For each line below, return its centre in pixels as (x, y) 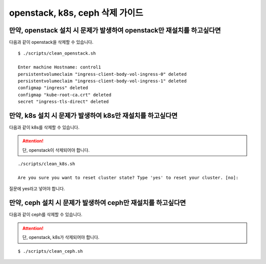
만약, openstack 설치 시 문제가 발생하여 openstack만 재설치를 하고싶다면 (115, 30)
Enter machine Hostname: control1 (59, 67)
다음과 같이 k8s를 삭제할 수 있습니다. (44, 128)
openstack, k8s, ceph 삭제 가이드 (76, 13)
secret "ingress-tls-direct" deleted (64, 102)
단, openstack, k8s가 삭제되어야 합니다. (61, 237)
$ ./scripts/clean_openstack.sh (57, 53)
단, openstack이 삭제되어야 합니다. (56, 150)
